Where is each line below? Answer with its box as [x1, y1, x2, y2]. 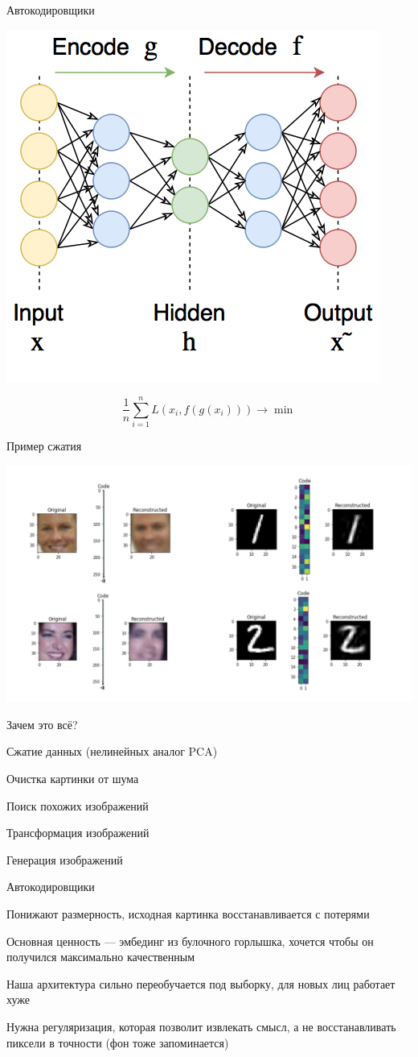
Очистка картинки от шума [6, 770, 139, 787]
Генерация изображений [6, 851, 123, 868]
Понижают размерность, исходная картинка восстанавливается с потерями [6, 906, 370, 922]
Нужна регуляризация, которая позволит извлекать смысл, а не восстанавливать [6, 1018, 396, 1034]
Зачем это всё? [6, 715, 78, 732]
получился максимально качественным [6, 948, 195, 965]
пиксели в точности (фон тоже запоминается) [6, 1034, 229, 1051]
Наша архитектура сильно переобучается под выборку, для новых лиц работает [6, 975, 395, 992]
